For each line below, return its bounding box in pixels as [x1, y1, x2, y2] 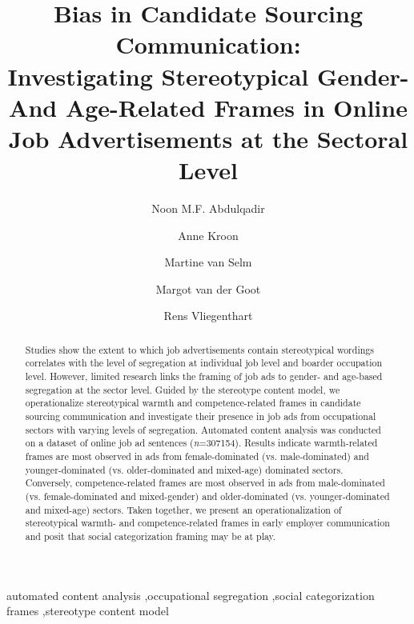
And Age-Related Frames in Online [9, 90, 408, 123]
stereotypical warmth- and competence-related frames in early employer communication [25, 516, 390, 530]
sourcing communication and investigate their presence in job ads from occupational [25, 410, 376, 423]
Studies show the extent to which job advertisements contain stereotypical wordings [25, 342, 374, 356]
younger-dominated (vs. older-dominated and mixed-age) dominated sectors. [25, 462, 344, 476]
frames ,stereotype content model [6, 602, 169, 619]
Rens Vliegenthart [163, 307, 253, 324]
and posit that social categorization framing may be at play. [25, 530, 276, 543]
